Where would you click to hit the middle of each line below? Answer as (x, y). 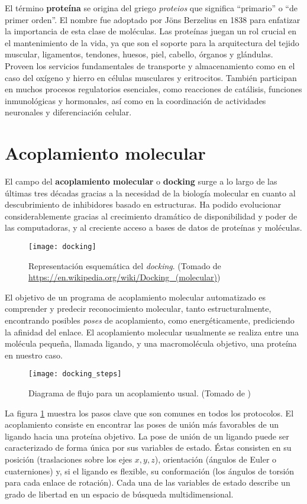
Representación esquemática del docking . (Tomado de (125, 265)
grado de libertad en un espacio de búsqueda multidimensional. (119, 494)
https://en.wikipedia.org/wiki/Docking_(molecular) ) (125, 277)
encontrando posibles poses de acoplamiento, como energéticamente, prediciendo (150, 320)
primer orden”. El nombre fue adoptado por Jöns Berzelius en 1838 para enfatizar (153, 19)
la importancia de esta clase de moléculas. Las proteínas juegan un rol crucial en (151, 31)
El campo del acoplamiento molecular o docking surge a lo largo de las (141, 181)
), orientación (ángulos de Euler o (216, 459)
